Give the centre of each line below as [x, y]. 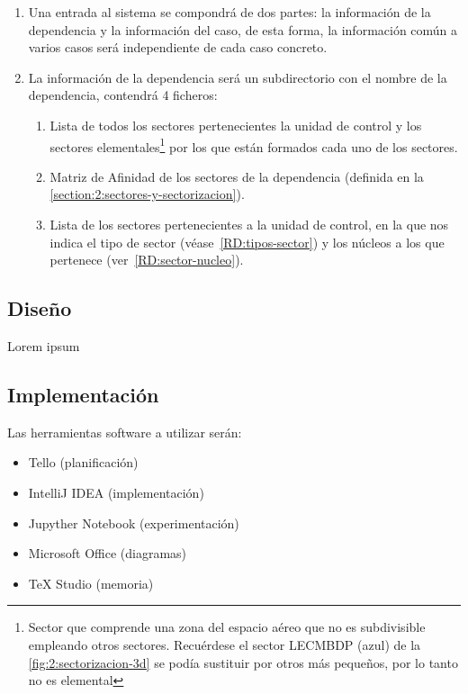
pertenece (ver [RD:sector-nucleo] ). [147, 260]
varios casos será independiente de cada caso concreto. [178, 47]
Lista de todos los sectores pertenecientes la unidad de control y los [236, 125]
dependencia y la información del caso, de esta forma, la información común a [243, 29]
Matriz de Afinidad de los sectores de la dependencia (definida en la [237, 176]
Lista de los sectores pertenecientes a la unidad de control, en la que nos [249, 224]
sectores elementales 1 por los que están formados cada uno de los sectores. [254, 145]
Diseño [40, 308]
